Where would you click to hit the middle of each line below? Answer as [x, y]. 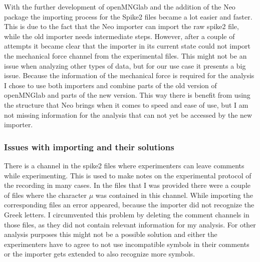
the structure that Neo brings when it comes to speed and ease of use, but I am [126, 104]
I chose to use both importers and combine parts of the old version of [110, 85]
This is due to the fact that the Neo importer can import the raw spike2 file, [121, 26]
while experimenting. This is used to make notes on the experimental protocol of [128, 175]
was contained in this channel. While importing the [174, 195]
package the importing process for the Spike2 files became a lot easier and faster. [128, 16]
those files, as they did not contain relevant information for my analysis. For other [130, 224]
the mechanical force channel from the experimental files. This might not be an [125, 55]
